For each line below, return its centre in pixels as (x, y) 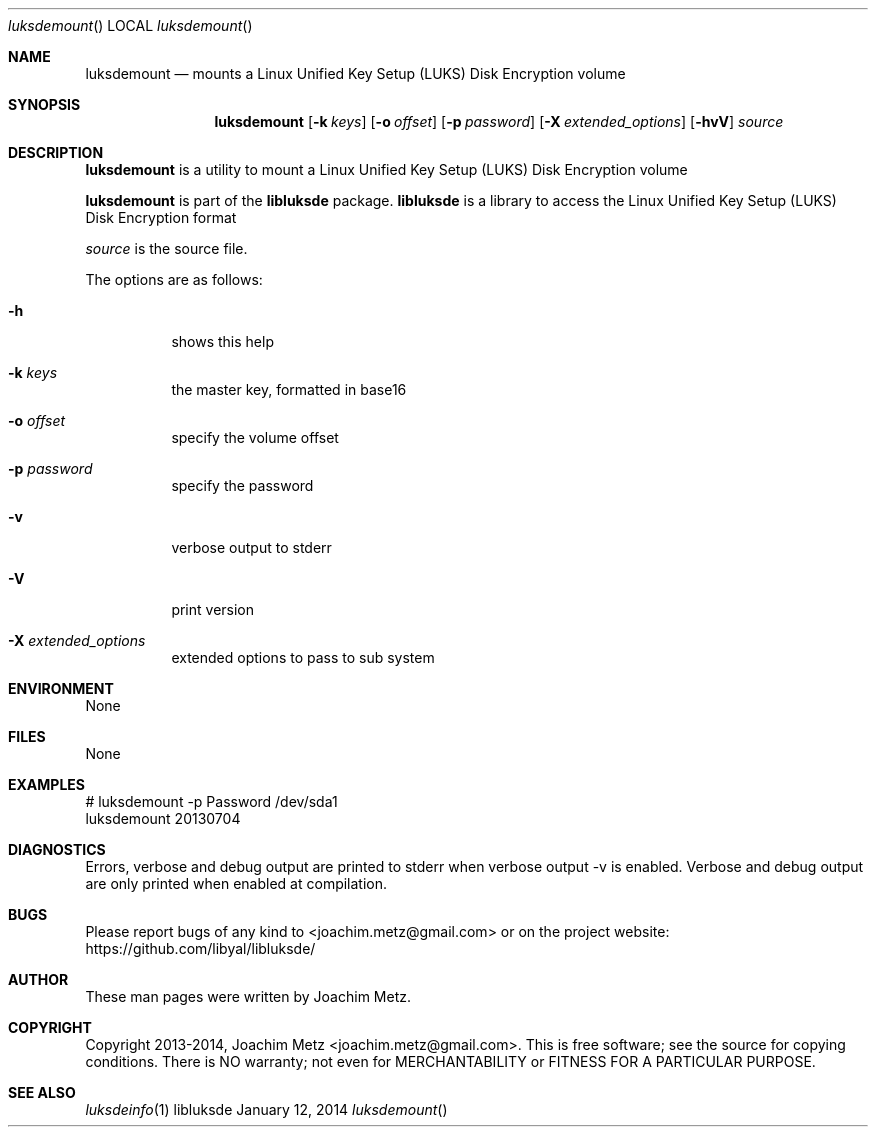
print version (213, 609)
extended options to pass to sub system (303, 657)
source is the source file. (166, 248)
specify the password (242, 485)
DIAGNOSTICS (57, 849)
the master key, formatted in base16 (289, 389)
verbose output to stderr (251, 547)
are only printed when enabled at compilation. (236, 883)
